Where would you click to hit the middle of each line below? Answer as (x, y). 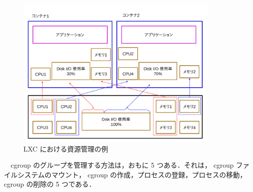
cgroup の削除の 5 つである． (50, 184)
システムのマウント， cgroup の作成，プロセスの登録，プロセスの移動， (132, 174)
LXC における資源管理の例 (66, 148)
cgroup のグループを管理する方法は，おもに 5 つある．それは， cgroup (122, 165)
